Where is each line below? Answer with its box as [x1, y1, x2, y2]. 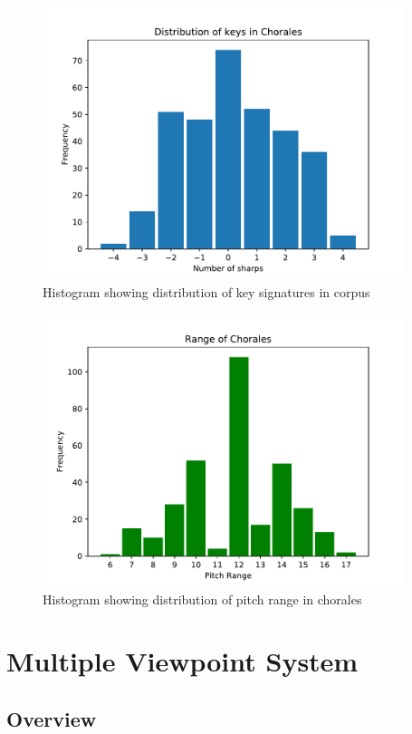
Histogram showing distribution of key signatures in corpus [43, 283, 370, 301]
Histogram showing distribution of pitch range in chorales [43, 589, 362, 608]
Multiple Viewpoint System [6, 642, 359, 680]
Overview [6, 704, 97, 732]
